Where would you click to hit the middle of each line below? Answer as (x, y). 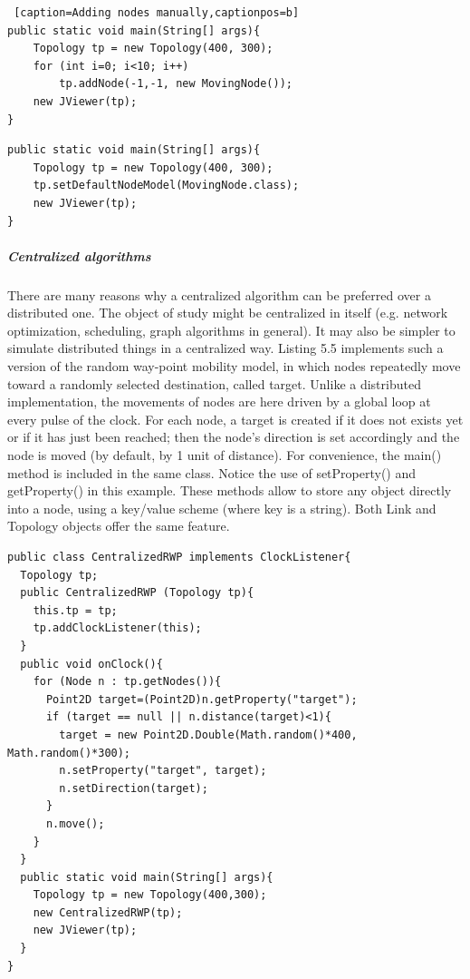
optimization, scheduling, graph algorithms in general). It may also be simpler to (231, 330)
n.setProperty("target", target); (163, 771)
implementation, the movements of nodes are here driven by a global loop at (219, 401)
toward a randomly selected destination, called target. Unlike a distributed (214, 383)
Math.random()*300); (69, 753)
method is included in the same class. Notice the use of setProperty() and (212, 472)
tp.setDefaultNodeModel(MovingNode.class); (166, 186)
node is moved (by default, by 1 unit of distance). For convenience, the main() (225, 455)
